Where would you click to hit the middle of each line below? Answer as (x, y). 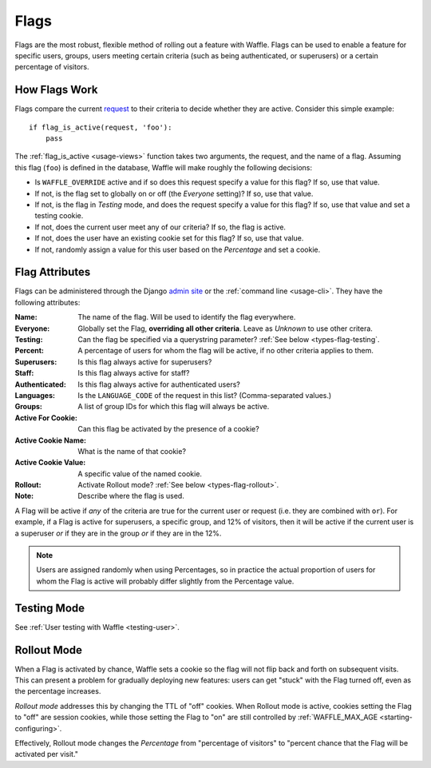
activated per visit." (47, 754)
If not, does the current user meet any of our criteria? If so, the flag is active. (160, 227)
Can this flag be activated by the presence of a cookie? (168, 429)
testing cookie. (59, 216)
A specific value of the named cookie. (140, 474)
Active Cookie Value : (50, 463)
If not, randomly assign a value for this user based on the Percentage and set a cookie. (178, 249)
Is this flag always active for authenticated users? (159, 384)
